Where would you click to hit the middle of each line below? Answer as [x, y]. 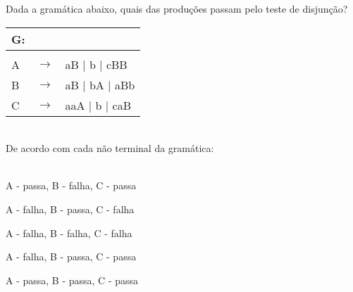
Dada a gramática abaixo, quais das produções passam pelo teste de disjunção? [177, 8]
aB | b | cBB [96, 64]
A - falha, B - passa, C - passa [71, 256]
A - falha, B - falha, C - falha [69, 233]
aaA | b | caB [98, 105]
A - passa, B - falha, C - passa [71, 185]
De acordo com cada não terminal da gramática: [110, 148]
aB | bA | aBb [100, 84]
